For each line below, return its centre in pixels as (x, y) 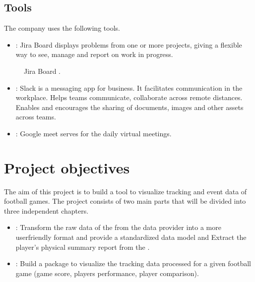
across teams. (36, 117)
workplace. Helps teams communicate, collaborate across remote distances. (129, 97)
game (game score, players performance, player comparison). (107, 273)
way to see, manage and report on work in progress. (94, 54)
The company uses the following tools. (62, 28)
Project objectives (67, 167)
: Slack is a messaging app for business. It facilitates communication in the (129, 87)
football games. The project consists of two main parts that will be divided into (125, 201)
